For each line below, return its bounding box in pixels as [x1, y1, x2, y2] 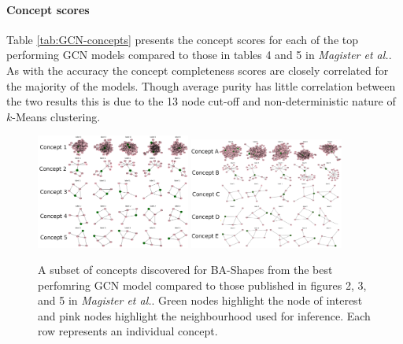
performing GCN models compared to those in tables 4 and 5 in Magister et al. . [6, 46, 392, 63]
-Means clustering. [12, 108, 101, 124]
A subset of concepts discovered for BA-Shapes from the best [38, 261, 333, 278]
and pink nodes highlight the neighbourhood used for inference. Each [38, 307, 371, 324]
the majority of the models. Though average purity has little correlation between [6, 77, 396, 94]
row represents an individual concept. [38, 323, 218, 339]
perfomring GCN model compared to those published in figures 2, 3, [38, 276, 367, 293]
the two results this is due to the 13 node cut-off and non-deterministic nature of [6, 93, 396, 109]
